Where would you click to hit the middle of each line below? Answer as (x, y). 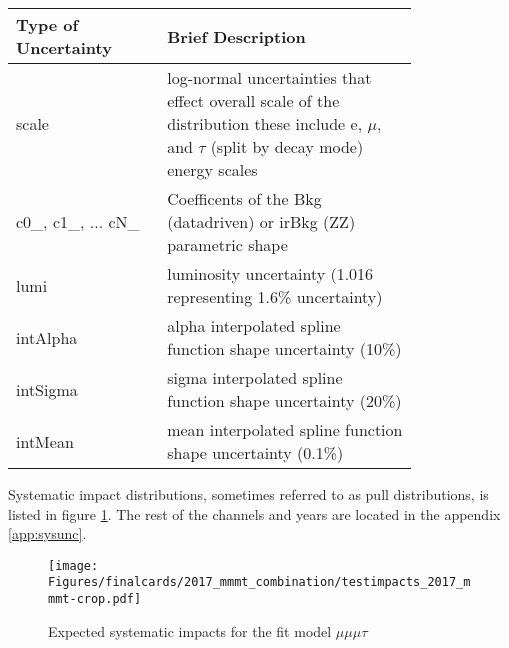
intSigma (47, 389)
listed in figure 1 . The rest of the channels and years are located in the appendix (254, 513)
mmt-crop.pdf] (95, 599)
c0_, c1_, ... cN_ (78, 221)
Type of (47, 24)
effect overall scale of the (253, 100)
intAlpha (47, 337)
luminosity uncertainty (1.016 (270, 273)
